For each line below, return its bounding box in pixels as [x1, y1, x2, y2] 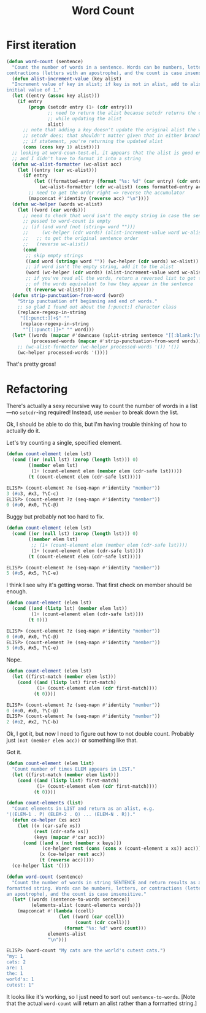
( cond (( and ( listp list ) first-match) [17, 777, 120, 784]
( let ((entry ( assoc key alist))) [12, 93, 100, 99]
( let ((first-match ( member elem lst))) [12, 674, 116, 680]
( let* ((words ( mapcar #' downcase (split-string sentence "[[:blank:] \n [12, 332, 202, 338]
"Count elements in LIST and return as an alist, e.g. [12, 806, 155, 812]
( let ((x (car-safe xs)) [17, 823, 81, 829]
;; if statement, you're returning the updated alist [22, 139, 164, 145]
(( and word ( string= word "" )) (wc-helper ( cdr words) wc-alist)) [25, 258, 199, 264]
